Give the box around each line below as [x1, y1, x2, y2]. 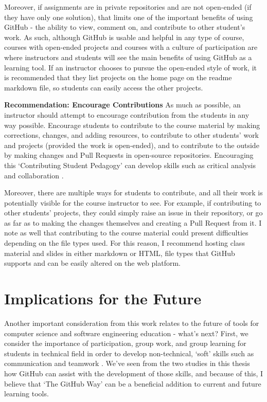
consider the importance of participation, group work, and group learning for [4, 338, 246, 349]
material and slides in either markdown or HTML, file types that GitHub [4, 247, 235, 258]
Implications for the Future [4, 288, 202, 309]
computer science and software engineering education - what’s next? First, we [4, 327, 248, 338]
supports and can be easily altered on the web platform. [4, 258, 181, 268]
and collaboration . [4, 170, 64, 180]
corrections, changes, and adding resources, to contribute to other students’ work [4, 130, 259, 140]
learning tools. [4, 388, 49, 399]
